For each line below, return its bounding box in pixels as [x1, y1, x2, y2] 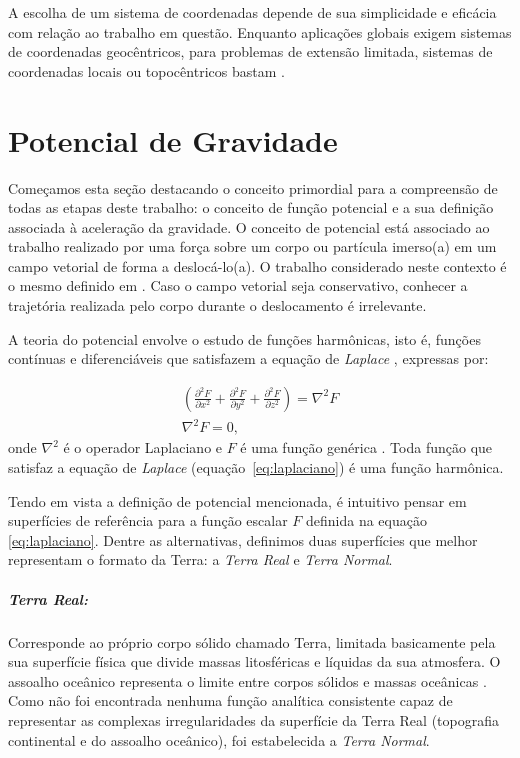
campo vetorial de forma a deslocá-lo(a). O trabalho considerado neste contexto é [8, 255, 507, 276]
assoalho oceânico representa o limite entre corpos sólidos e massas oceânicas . [8, 670, 487, 691]
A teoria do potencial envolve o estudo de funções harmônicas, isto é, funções [8, 328, 481, 349]
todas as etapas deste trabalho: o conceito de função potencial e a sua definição [8, 197, 494, 218]
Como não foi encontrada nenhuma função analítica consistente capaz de [8, 690, 453, 711]
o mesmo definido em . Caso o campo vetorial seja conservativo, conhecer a [8, 275, 468, 296]
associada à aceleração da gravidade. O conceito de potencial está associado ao [8, 216, 490, 237]
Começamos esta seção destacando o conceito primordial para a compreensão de [8, 177, 498, 198]
